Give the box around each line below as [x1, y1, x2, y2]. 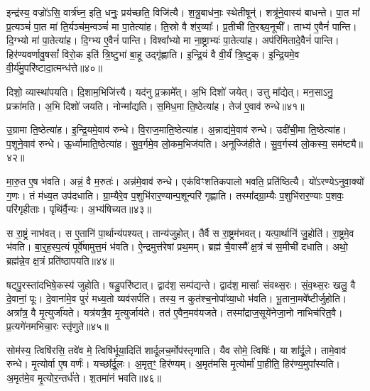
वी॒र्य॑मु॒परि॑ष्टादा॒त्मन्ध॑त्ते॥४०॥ [6, 60, 102, 75]
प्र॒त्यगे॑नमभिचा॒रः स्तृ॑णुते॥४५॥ [6, 319, 109, 334]
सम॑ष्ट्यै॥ [330, 136, 364, 150]
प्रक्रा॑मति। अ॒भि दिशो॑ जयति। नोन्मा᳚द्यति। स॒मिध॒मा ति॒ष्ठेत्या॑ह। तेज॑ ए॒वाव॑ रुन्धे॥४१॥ [6, 98, 305, 113]
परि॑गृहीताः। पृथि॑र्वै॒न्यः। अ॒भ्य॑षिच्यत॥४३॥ [6, 202, 151, 216]
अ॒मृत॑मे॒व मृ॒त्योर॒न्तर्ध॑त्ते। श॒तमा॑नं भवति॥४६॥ [6, 370, 162, 385]
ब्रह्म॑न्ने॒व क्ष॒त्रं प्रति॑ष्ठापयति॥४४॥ [6, 253, 114, 268]
